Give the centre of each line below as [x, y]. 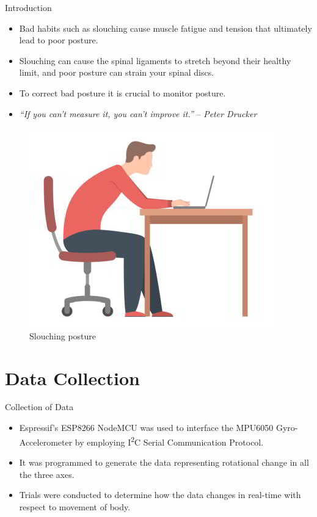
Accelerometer [46, 442]
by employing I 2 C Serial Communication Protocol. [169, 441]
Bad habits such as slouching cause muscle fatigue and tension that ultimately [166, 28]
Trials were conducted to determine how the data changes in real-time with [160, 495]
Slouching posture [63, 335]
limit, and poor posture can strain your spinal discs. [117, 72]
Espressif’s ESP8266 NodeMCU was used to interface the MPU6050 [146, 428]
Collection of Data [39, 407]
